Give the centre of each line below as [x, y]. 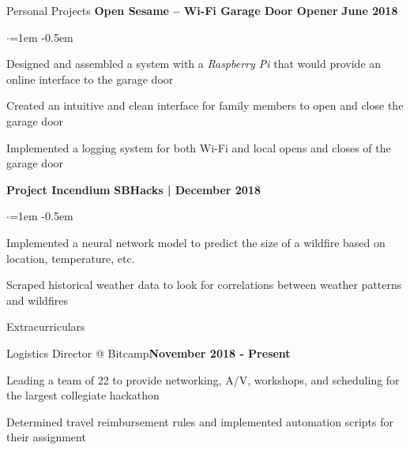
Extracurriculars [46, 326]
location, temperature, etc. [71, 258]
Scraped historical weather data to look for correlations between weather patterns [204, 285]
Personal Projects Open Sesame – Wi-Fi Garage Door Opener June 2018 [202, 10]
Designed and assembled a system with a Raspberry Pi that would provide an [194, 64]
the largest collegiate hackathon [83, 395]
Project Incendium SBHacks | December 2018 [134, 189]
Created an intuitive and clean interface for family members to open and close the [205, 105]
